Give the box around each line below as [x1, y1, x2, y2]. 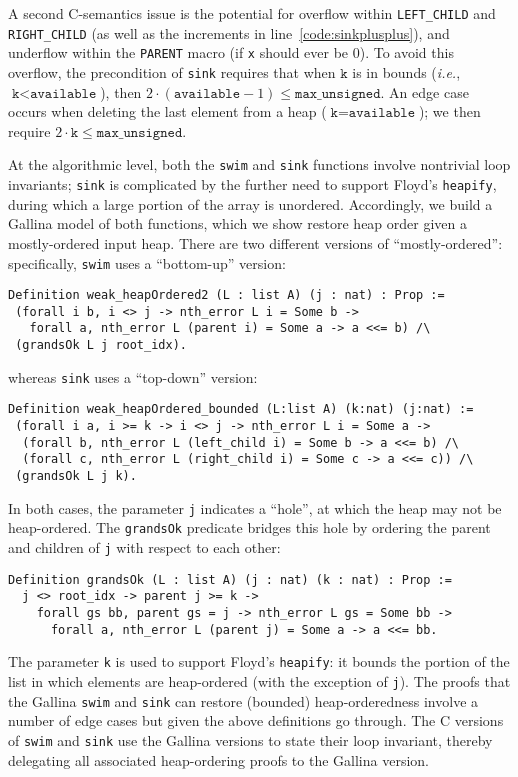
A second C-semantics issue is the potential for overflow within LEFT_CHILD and [8, 3, 496, 23]
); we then [418, 101, 481, 122]
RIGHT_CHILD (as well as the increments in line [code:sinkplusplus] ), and [8, 22, 450, 43]
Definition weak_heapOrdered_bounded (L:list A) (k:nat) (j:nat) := [8, 402, 474, 417]
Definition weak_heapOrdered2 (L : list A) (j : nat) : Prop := [8, 288, 445, 303]
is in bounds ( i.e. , [352, 61, 461, 82]
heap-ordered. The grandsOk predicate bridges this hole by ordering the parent [8, 517, 491, 538]
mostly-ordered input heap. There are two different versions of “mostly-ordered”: [8, 232, 503, 253]
